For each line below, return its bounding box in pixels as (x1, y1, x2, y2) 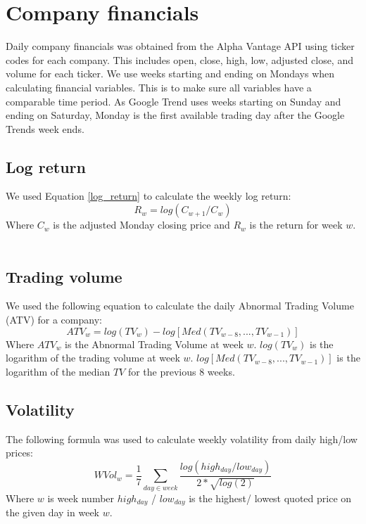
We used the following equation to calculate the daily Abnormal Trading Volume (6, 298, 354, 313)
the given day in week (6, 505, 99, 520)
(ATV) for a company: (6, 312, 102, 327)
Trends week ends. (6, 121, 84, 136)
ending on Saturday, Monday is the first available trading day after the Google (6, 108, 345, 122)
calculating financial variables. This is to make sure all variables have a (6, 79, 312, 94)
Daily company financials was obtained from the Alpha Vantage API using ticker (6, 39, 355, 53)
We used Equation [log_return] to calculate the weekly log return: (6, 188, 291, 203)
